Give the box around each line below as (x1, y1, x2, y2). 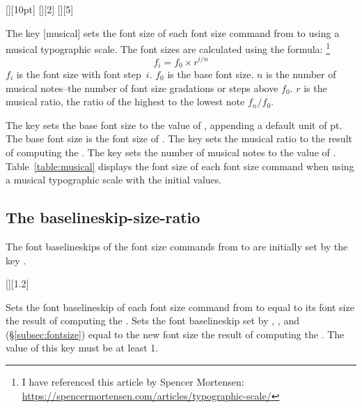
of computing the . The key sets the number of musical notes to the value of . (6, 144, 336, 159)
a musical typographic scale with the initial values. (6, 172, 222, 187)
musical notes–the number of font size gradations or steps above (6, 80, 278, 95)
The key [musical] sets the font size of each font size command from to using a (6, 25, 340, 40)
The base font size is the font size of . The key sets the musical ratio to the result (6, 131, 352, 146)
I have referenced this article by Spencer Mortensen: (22, 375, 244, 389)
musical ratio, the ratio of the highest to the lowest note (6, 94, 245, 109)
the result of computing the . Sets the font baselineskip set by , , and (6, 313, 299, 328)
